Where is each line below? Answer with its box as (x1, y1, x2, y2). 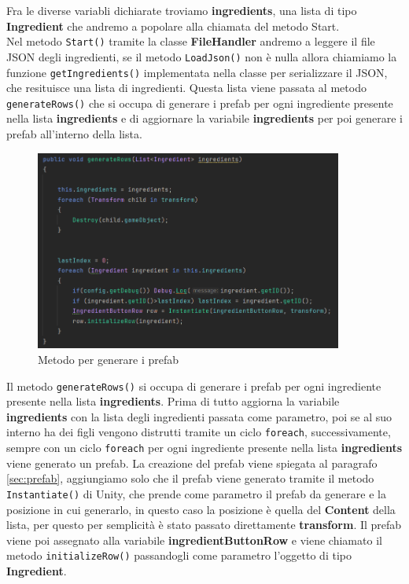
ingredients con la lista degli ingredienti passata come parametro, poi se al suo (6, 408, 392, 424)
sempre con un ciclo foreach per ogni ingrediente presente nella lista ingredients (6, 439, 403, 456)
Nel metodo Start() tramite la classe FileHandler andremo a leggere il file (6, 33, 375, 50)
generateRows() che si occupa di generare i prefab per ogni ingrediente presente (6, 94, 393, 111)
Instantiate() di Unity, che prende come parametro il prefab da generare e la (6, 485, 386, 501)
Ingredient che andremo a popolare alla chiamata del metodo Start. (6, 17, 340, 34)
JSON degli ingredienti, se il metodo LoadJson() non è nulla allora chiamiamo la (6, 48, 397, 64)
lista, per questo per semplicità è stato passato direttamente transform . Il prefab (6, 516, 402, 533)
